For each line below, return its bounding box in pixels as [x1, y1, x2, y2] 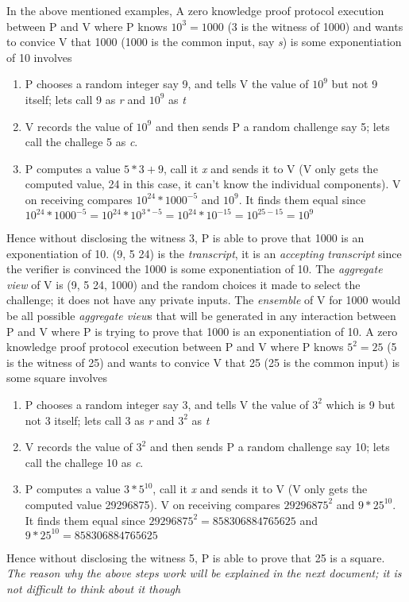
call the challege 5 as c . [25, 133, 138, 150]
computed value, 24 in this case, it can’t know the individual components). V [25, 176, 401, 192]
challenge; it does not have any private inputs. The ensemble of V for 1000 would [6, 291, 401, 308]
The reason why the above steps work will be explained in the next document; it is [6, 565, 402, 581]
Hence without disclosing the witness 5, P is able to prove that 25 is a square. [6, 549, 385, 565]
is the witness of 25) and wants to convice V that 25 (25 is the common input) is [6, 353, 400, 370]
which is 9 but [326, 396, 395, 412]
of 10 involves [6, 48, 72, 65]
